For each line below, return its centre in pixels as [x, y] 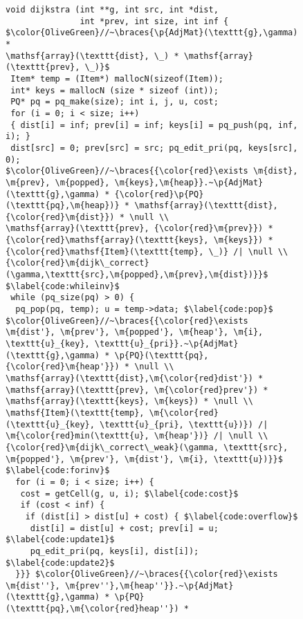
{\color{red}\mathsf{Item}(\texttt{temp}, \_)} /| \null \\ [147, 251]
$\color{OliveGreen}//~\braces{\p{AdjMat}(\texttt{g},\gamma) [152, 33]
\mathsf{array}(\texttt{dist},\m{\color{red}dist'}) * [135, 378]
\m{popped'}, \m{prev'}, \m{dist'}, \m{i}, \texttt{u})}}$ [144, 459]
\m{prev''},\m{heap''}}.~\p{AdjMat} [149, 585]
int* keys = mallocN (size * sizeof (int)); [114, 90]
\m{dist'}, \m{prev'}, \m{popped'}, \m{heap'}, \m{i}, [135, 332]
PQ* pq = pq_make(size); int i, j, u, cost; [114, 102]
